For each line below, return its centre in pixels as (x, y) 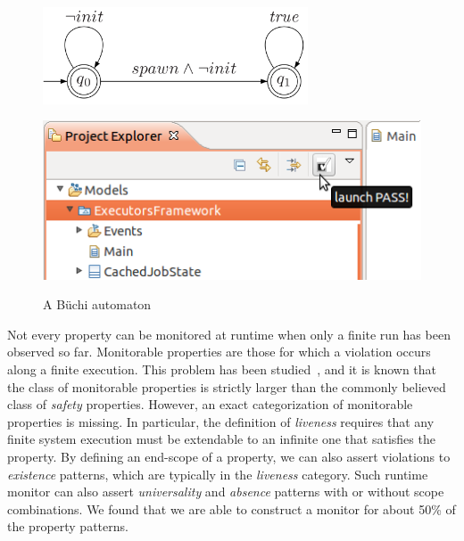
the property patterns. (68, 526)
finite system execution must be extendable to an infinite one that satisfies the (221, 439)
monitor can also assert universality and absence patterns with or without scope (226, 492)
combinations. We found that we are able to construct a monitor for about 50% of (232, 508)
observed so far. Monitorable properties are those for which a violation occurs (219, 352)
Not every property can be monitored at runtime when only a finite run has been (229, 334)
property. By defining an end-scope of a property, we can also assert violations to (229, 456)
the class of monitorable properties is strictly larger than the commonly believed (227, 386)
